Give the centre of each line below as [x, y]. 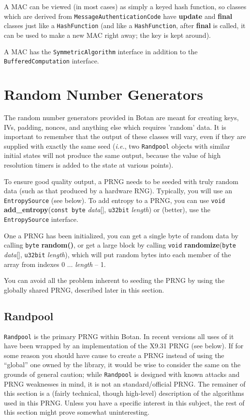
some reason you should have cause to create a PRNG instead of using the [114, 355]
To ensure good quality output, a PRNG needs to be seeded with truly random [121, 181]
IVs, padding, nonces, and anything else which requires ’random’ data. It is [115, 127]
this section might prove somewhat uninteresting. [77, 412]
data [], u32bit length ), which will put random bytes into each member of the [118, 254]
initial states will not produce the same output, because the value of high [112, 155]
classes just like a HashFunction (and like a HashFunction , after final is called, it [125, 25]
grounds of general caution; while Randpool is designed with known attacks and [122, 374]
